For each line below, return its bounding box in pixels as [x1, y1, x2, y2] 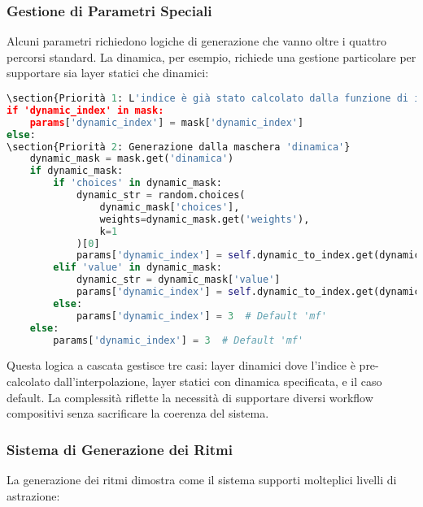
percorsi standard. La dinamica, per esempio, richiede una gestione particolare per [7, 48, 416, 65]
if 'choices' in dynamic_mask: [53, 177, 222, 189]
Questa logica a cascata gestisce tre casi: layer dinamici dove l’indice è [7, 357, 355, 374]
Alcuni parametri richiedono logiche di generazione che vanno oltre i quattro [7, 32, 386, 50]
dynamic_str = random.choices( [76, 189, 246, 201]
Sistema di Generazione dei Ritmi [7, 439, 233, 459]
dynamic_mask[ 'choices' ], [99, 201, 240, 213]
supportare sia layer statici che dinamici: [7, 64, 209, 81]
